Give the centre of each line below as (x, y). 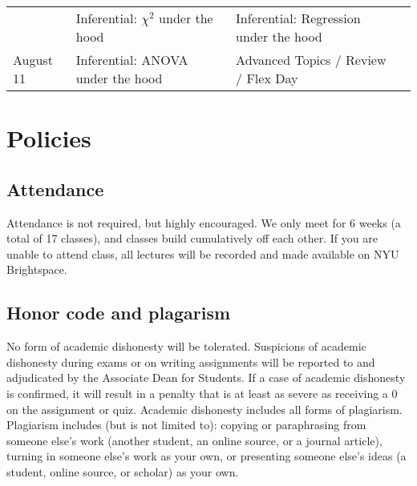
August (33, 60)
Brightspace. (37, 269)
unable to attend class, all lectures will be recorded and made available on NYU (203, 253)
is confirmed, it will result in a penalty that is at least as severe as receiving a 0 (202, 393)
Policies (49, 138)
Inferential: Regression (298, 18)
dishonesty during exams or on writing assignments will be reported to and (191, 361)
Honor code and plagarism (119, 313)
